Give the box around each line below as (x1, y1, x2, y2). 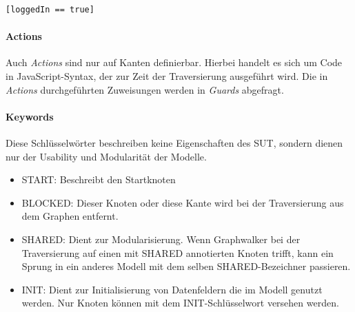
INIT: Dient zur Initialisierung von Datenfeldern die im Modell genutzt (21, 282, 323, 296)
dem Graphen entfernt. (21, 209, 119, 223)
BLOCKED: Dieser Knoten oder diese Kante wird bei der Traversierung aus (21, 195, 344, 209)
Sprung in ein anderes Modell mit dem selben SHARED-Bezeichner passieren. (21, 259, 351, 273)
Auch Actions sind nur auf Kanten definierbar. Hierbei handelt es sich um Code (6, 55, 343, 70)
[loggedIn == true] (6, 5, 94, 14)
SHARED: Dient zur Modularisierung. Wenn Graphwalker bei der (21, 231, 301, 246)
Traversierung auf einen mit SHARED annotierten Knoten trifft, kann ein (21, 245, 334, 260)
